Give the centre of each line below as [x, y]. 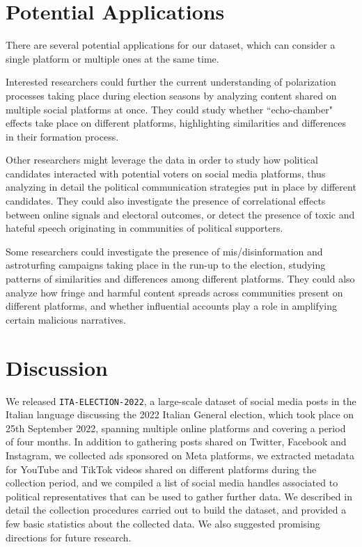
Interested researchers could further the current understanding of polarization [171, 82]
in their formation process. [62, 136]
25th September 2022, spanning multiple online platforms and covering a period [176, 428]
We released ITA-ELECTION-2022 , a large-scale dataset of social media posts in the [181, 401]
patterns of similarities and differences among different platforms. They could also [180, 279]
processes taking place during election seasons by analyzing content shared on [171, 95]
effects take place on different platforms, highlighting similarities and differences [176, 123]
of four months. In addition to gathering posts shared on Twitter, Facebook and [176, 442]
